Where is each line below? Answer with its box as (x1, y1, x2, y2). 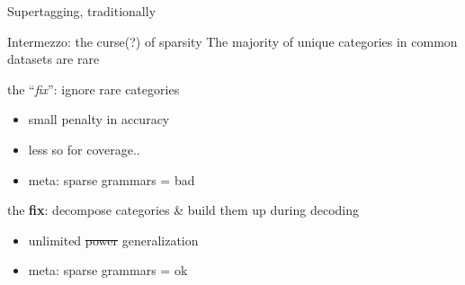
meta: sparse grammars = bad (28, 170, 195, 189)
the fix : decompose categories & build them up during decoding (7, 200, 360, 219)
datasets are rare (7, 49, 100, 68)
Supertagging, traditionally (7, 2, 156, 20)
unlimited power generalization (28, 230, 199, 249)
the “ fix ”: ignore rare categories (7, 79, 180, 98)
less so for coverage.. (28, 139, 140, 158)
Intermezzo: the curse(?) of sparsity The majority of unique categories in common (7, 31, 458, 50)
